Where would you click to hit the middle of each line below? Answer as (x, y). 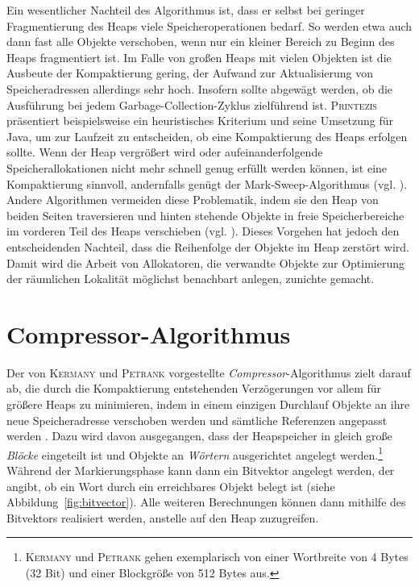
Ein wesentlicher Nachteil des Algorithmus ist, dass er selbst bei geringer (186, 10)
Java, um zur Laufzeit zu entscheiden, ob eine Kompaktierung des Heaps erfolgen (207, 136)
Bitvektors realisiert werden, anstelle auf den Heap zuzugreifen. (163, 517)
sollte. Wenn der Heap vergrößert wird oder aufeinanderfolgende (165, 152)
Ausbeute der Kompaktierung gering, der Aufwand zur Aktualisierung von (190, 73)
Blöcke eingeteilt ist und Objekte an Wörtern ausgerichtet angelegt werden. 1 (195, 453)
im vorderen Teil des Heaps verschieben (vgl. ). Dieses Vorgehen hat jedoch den (203, 231)
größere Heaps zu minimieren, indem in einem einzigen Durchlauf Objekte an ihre (208, 404)
